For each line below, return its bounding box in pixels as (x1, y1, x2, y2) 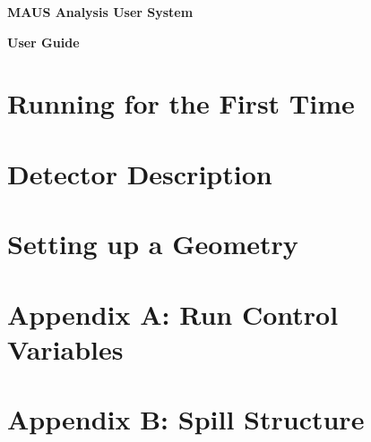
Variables (7, 330, 124, 367)
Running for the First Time (7, 85, 355, 122)
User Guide (7, 32, 80, 51)
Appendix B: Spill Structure (7, 401, 365, 438)
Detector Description (7, 155, 272, 191)
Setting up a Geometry (7, 225, 298, 262)
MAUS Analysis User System (7, 3, 194, 21)
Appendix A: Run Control (7, 295, 339, 332)
